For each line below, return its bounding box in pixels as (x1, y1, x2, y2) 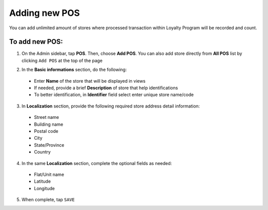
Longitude (34, 185, 55, 191)
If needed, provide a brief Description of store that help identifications (34, 85, 178, 91)
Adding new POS (9, 7, 80, 18)
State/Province (34, 142, 65, 148)
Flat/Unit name (34, 171, 65, 177)
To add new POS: (9, 38, 63, 46)
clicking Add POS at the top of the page (21, 57, 103, 63)
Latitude (34, 178, 51, 184)
